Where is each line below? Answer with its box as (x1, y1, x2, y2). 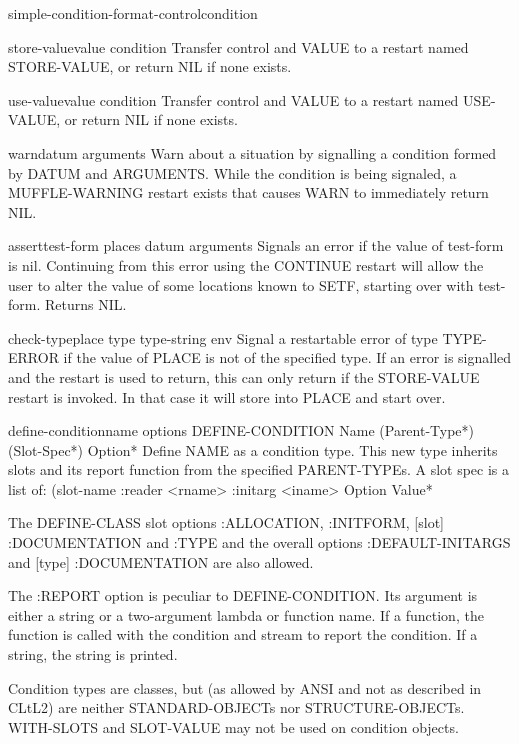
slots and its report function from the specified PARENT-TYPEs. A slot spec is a (8, 459, 510, 480)
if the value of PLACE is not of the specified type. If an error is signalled (63, 347, 512, 368)
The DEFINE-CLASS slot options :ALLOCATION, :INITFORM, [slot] (8, 512, 445, 533)
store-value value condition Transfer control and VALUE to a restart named (8, 36, 469, 57)
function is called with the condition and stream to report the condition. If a (8, 624, 478, 645)
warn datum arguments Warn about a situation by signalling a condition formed (8, 142, 497, 163)
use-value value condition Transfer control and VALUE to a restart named (8, 89, 459, 110)
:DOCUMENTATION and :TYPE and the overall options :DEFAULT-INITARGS (8, 532, 511, 553)
